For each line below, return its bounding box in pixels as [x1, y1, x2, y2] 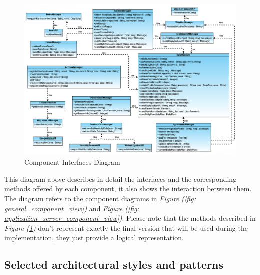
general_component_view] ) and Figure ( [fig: [4, 203, 139, 213]
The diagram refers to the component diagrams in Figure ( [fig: [4, 193, 196, 203]
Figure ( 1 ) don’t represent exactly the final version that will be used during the [4, 222, 248, 233]
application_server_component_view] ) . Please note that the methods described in [4, 213, 256, 223]
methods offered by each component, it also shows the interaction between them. [4, 183, 252, 194]
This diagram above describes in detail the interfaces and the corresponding [4, 173, 237, 184]
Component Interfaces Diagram [24, 157, 120, 167]
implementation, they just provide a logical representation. [4, 232, 184, 243]
